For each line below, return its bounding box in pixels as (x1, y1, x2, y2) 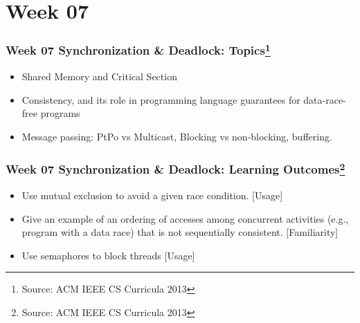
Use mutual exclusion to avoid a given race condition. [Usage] (21, 188, 283, 203)
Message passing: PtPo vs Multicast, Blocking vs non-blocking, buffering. (21, 129, 332, 143)
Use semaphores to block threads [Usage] (21, 248, 195, 262)
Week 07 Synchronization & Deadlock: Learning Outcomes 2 (6, 159, 345, 178)
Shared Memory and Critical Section (21, 69, 177, 84)
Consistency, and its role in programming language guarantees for (21, 92, 300, 107)
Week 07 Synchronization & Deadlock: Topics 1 (6, 40, 271, 59)
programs (40, 106, 80, 120)
